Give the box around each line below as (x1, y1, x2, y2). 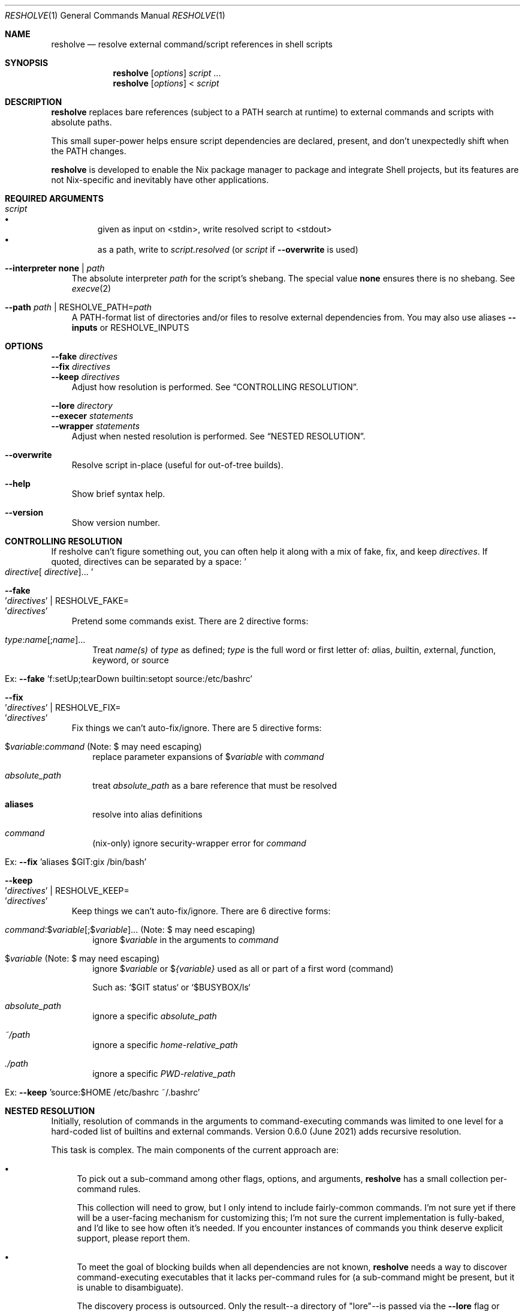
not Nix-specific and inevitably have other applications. (51, 175, 269, 185)
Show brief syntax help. (71, 489, 165, 499)
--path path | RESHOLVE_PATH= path (5, 302, 152, 312)
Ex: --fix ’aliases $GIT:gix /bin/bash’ (5, 857, 147, 867)
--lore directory (51, 400, 113, 411)
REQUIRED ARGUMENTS (5, 193, 104, 203)
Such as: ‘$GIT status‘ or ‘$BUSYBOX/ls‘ (92, 982, 251, 992)
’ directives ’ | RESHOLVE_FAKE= (5, 595, 129, 606)
